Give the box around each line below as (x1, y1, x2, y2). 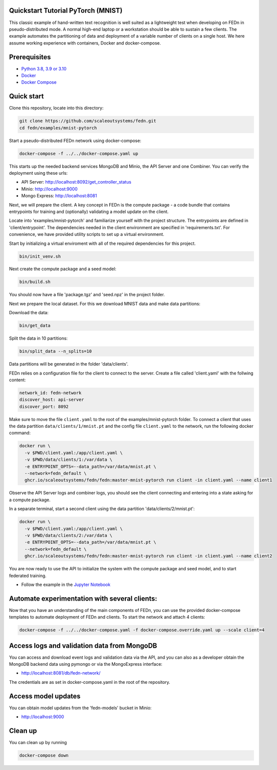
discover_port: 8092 (19, 404, 69, 409)
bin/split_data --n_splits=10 (19, 349, 92, 354)
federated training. (9, 573, 46, 579)
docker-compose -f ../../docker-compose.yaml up (19, 151, 138, 156)
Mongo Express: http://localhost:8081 (21, 193, 97, 199)
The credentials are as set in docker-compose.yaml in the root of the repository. (9, 679, 171, 685)
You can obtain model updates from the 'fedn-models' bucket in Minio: (9, 705, 152, 711)
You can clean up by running (9, 740, 67, 746)
